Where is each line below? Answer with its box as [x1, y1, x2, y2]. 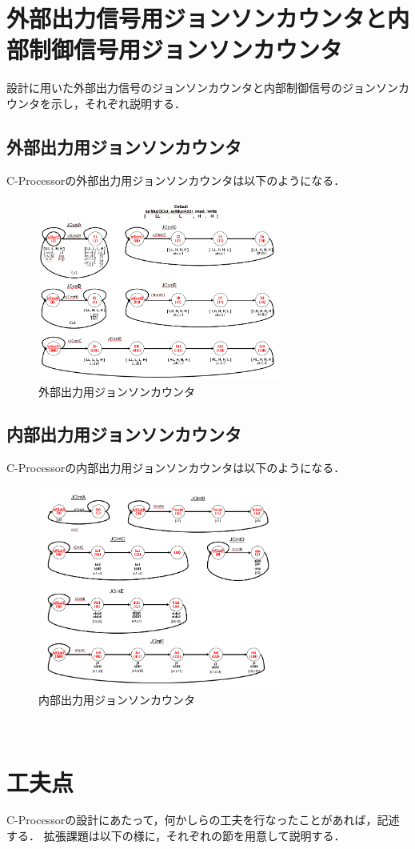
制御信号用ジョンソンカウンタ [29, 33, 343, 66]
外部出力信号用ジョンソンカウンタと [6, 2, 388, 34]
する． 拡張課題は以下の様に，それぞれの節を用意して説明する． [6, 827, 345, 844]
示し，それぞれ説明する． [50, 94, 186, 111]
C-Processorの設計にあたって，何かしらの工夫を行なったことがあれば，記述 [6, 811, 400, 828]
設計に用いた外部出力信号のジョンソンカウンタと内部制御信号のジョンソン [6, 79, 398, 96]
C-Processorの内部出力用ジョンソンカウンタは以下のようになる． [6, 459, 345, 476]
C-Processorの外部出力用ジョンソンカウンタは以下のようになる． [6, 171, 345, 188]
